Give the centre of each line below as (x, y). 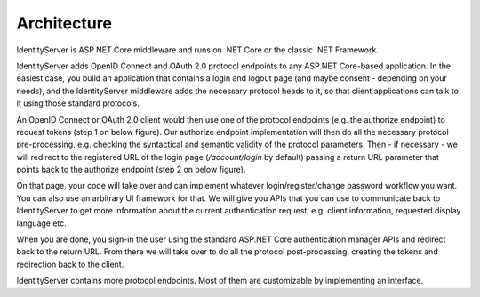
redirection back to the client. (70, 264)
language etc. (41, 223)
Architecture (64, 23)
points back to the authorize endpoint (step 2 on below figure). (131, 170)
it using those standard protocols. (78, 103)
